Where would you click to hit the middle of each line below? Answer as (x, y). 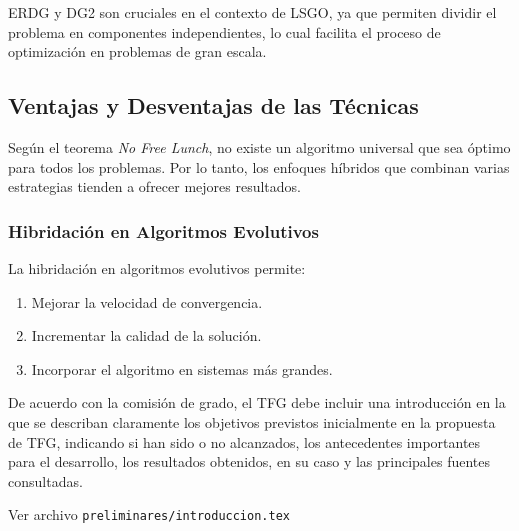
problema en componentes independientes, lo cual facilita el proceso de (224, 31)
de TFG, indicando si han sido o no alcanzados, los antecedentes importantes (244, 441)
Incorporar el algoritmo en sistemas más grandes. (182, 368)
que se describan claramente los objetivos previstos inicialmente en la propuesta (252, 421)
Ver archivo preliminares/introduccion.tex (149, 514)
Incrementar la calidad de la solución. (146, 335)
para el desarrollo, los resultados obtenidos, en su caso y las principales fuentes (249, 461)
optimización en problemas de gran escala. (137, 51)
